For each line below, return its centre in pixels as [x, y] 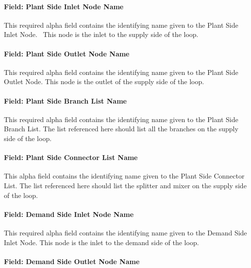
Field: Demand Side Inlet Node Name [69, 214]
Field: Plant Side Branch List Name [65, 100]
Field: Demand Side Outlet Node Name [72, 261]
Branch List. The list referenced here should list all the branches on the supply [121, 129]
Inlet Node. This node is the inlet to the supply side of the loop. [101, 34]
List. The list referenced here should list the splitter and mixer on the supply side [125, 185]
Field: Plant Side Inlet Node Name [64, 6]
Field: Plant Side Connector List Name [71, 157]
